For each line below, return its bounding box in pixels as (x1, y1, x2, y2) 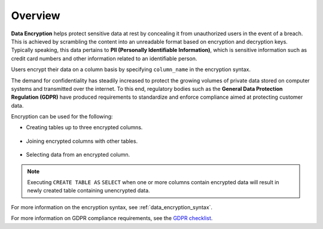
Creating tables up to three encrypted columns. (26, 124, 143, 131)
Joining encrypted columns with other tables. (26, 138, 138, 145)
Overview (11, 9, 60, 22)
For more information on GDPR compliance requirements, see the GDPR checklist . (11, 215, 213, 222)
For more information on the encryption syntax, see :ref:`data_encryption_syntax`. (11, 203, 212, 210)
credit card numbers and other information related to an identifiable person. (11, 54, 197, 62)
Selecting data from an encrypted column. (26, 151, 130, 158)
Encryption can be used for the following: (11, 113, 113, 120)
